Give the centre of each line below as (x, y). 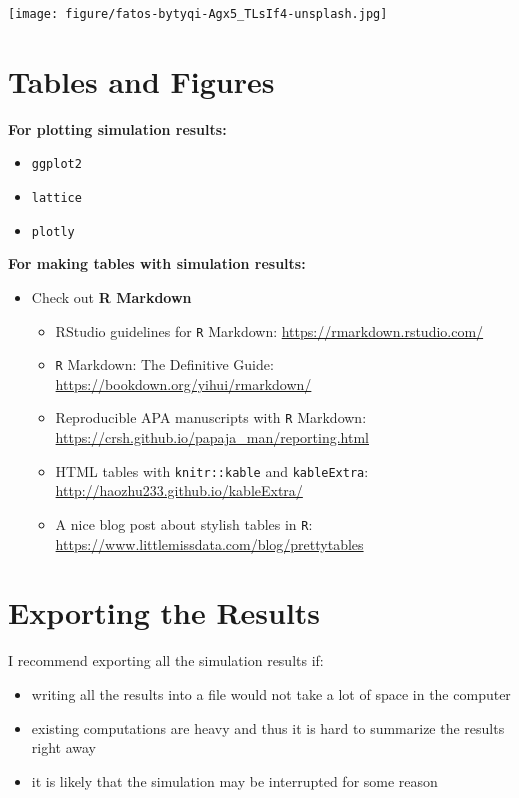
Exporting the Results (164, 612)
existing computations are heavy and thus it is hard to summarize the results (268, 727)
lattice (56, 198)
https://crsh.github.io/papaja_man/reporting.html (212, 437)
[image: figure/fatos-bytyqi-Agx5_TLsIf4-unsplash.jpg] (198, 14)
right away (64, 747)
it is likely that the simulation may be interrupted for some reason (234, 780)
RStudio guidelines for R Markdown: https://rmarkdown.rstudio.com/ (269, 330)
